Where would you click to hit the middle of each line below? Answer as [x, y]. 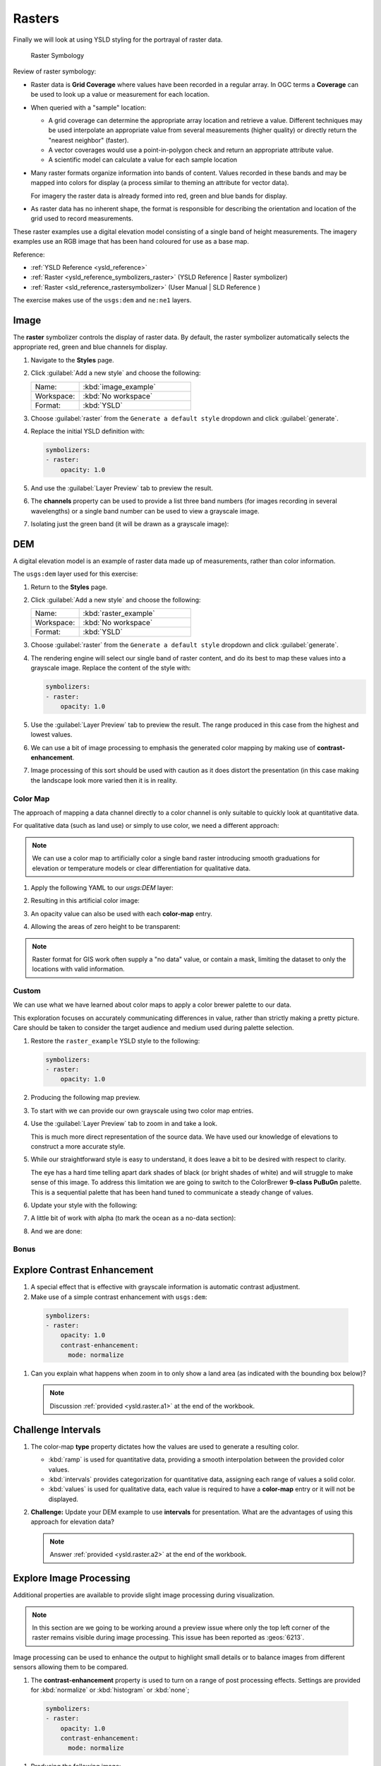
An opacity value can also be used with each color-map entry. [121, 913]
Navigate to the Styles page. [72, 360]
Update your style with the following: [84, 1205]
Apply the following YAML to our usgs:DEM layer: [102, 887]
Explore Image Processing [72, 1578]
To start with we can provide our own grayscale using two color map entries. [142, 1110]
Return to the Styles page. [69, 587]
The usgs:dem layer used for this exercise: [75, 574]
